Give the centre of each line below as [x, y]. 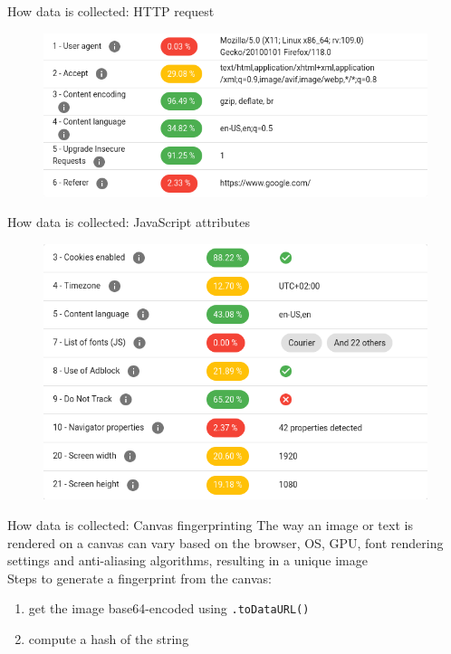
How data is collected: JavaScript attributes [129, 222]
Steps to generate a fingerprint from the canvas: [139, 578]
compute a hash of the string [109, 638]
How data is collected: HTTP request [111, 11]
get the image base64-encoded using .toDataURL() [169, 608]
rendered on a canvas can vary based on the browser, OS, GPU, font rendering [225, 542]
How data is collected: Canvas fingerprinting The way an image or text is [210, 524]
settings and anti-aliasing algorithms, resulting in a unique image [187, 560]
